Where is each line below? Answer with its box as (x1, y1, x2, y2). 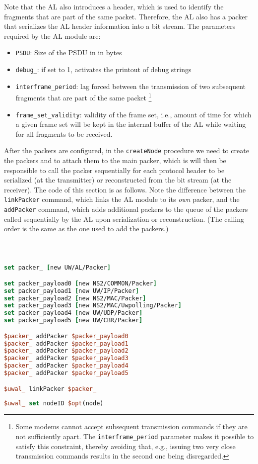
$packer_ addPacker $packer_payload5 (4, 370, 129, 377)
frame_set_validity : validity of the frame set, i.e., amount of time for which (15, 109, 252, 119)
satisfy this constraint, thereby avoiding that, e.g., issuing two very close (15, 441, 236, 451)
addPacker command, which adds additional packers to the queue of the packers (4, 204, 248, 214)
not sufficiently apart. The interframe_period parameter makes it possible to (15, 431, 254, 441)
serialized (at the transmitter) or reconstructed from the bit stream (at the (4, 175, 232, 185)
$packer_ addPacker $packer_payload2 (4, 347, 129, 355)
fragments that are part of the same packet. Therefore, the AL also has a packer (4, 11, 248, 21)
